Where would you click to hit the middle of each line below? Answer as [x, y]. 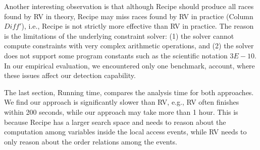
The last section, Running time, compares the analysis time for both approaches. [129, 92]
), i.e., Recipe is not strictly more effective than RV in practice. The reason [138, 26]
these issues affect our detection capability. [70, 75]
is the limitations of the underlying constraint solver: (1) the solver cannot [119, 35]
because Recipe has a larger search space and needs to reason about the [115, 122]
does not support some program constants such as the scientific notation [116, 55]
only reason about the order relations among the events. [91, 141]
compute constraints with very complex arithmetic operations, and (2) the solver [129, 46]
